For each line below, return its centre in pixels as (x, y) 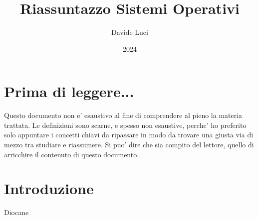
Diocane (16, 212)
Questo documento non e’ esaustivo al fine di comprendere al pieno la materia (123, 115)
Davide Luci (130, 32)
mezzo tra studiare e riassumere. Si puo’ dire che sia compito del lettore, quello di (129, 145)
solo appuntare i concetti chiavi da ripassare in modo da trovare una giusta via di (129, 135)
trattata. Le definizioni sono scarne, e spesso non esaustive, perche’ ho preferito (125, 125)
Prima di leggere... (69, 91)
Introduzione (49, 188)
